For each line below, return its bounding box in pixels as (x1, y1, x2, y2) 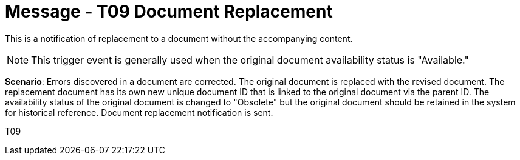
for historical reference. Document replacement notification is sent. (5, 107, 273, 118)
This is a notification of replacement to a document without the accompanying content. (5, 33, 353, 44)
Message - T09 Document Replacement (5, 1, 333, 22)
